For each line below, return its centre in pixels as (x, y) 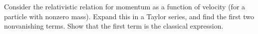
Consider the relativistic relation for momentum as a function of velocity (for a (125, 6)
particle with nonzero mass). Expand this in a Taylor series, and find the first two (129, 16)
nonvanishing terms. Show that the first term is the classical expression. (114, 26)
